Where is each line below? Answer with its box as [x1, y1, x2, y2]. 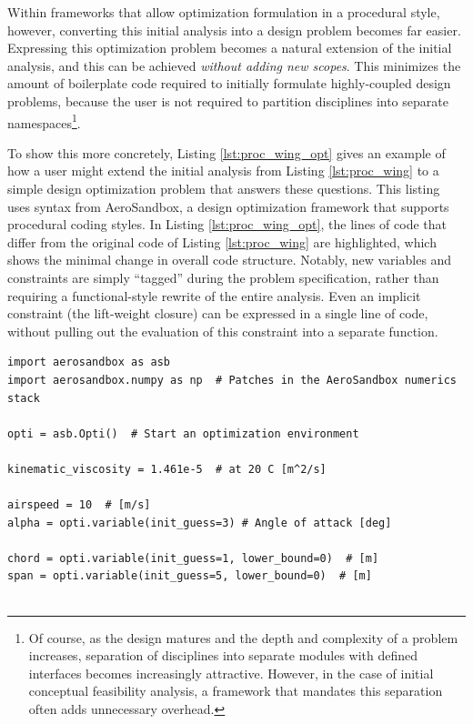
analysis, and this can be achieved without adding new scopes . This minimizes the [7, 55, 461, 75]
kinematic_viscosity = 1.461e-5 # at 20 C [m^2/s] [7, 462, 327, 476]
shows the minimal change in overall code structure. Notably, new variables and [7, 250, 452, 269]
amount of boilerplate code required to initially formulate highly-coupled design [7, 74, 451, 93]
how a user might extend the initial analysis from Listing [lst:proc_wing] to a [7, 161, 439, 180]
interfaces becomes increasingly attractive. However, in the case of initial [28, 663, 434, 682]
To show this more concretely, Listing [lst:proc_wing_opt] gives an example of [7, 143, 446, 162]
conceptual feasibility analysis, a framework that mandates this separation [28, 681, 443, 700]
